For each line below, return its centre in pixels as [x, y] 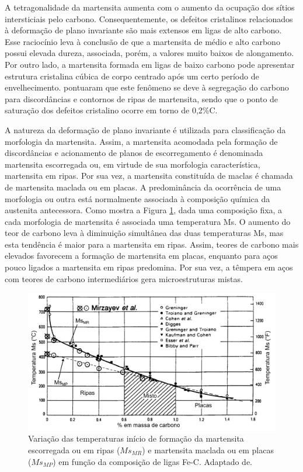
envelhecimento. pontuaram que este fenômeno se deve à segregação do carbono [147, 87]
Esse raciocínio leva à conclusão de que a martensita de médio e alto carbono [142, 41]
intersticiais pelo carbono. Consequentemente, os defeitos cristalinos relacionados [149, 18]
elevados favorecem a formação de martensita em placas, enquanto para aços [141, 256]
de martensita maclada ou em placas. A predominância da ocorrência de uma [143, 187]
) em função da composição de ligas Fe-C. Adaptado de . [152, 461]
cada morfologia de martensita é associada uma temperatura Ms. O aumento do [148, 221]
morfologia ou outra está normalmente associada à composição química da [137, 198]
